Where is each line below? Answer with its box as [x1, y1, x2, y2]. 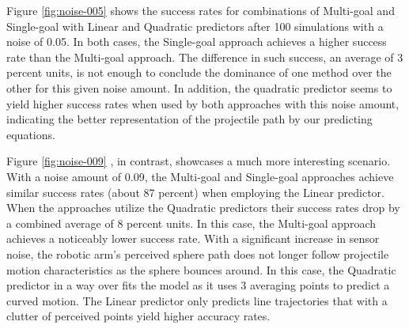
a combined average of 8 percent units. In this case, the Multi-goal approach [6, 214, 376, 231]
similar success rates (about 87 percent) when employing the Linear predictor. [6, 183, 384, 200]
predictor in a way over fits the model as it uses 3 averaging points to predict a [6, 277, 390, 293]
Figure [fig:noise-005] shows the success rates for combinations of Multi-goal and [6, 2, 395, 18]
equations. [6, 126, 55, 142]
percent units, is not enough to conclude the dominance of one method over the [6, 64, 392, 81]
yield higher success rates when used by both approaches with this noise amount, [6, 95, 400, 112]
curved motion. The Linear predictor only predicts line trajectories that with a [6, 292, 388, 308]
